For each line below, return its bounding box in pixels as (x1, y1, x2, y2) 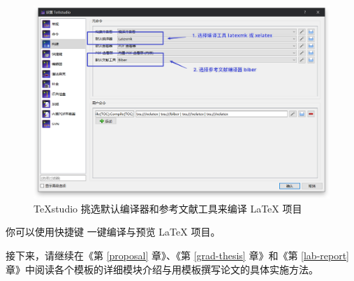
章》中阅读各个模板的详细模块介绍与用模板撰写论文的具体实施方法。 (6, 261, 318, 276)
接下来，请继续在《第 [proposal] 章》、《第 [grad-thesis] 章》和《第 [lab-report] (6, 247, 349, 262)
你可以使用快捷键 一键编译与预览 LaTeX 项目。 (6, 224, 221, 239)
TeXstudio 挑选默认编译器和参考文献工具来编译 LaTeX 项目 (34, 201, 302, 215)
